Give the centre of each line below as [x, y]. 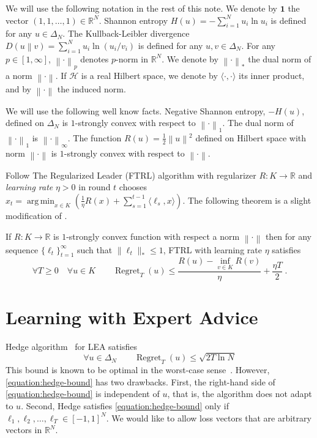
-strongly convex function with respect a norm [153, 236]
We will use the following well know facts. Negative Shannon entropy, [136, 110]
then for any [289, 236]
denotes [95, 58]
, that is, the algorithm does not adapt [240, 394]
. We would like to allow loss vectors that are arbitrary [209, 418]
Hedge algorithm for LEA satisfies [71, 346]
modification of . [36, 215]
